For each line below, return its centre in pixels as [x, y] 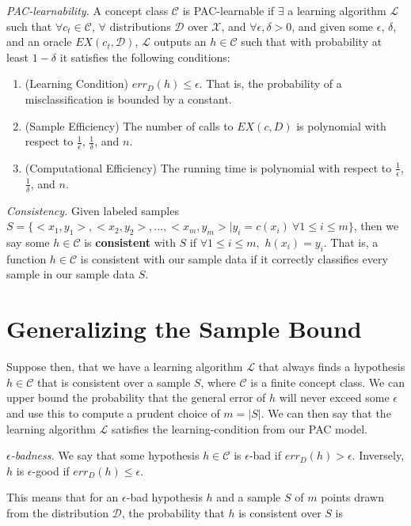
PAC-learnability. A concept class [88, 10]
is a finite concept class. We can [327, 382]
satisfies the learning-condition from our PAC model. [239, 428]
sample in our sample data [70, 274]
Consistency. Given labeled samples [93, 210]
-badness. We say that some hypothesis [105, 455]
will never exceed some [334, 397]
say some [28, 242]
